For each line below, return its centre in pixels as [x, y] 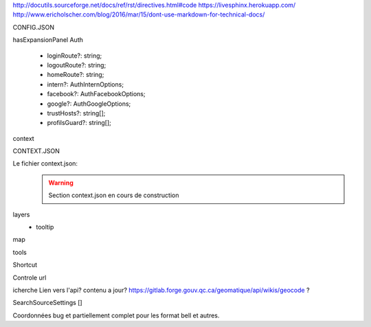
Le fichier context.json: [45, 163]
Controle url [30, 278]
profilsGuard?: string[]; [79, 123]
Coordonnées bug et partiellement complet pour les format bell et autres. [116, 315]
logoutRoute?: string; [77, 65]
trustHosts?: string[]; [76, 113]
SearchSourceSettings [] [47, 303]
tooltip [45, 227]
